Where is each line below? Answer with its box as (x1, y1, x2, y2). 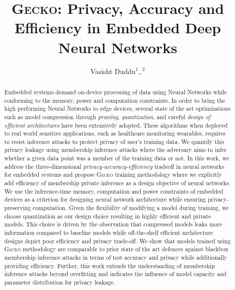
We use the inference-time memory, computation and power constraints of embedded (4, 187, 224, 195)
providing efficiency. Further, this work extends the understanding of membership (4, 261, 215, 270)
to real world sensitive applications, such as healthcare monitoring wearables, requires (4, 129, 226, 138)
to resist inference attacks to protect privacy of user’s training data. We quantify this (4, 137, 225, 145)
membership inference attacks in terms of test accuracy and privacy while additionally (4, 253, 228, 262)
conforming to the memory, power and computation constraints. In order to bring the (4, 96, 226, 104)
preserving (4, 204, 31, 212)
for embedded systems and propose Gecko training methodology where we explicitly (4, 170, 222, 179)
